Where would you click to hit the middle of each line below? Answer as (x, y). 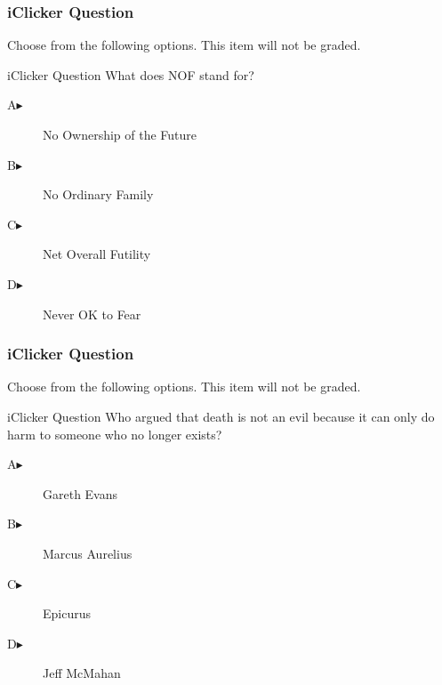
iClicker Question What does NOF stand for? (131, 74)
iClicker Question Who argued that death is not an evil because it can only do (221, 416)
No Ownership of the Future (120, 134)
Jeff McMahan (82, 673)
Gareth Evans (80, 493)
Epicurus (67, 613)
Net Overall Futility (97, 254)
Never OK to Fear (92, 314)
